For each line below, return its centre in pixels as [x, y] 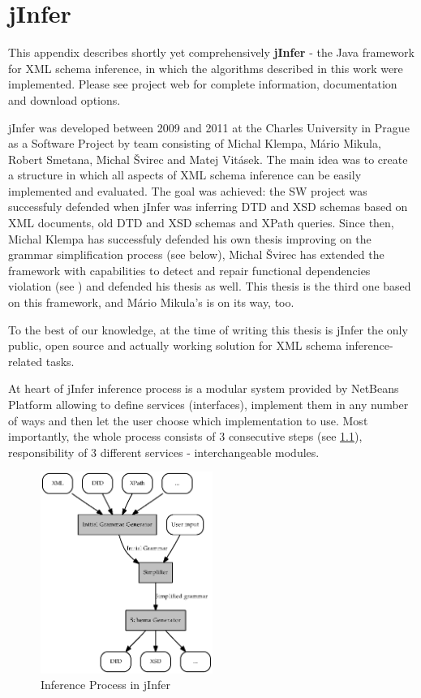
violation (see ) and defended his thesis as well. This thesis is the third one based [210, 286]
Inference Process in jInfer [105, 685]
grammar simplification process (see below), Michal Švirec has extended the [196, 254]
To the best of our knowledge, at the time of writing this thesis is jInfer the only [208, 329]
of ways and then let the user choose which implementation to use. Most [188, 420]
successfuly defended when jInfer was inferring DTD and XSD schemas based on [208, 207]
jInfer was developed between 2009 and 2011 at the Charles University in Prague [209, 127]
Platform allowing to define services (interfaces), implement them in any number [208, 404]
